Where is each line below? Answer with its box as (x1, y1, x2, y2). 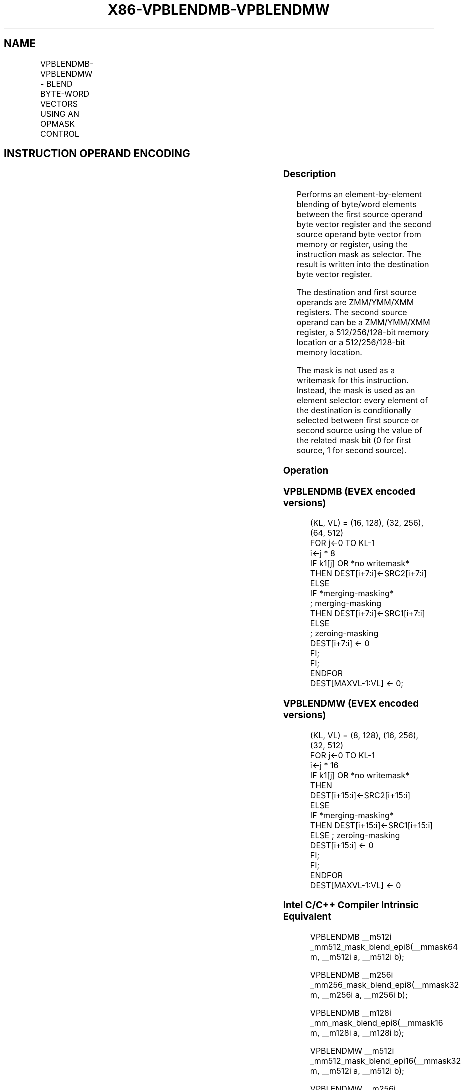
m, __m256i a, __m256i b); (310, 990, 408, 1000)
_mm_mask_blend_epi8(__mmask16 (310, 1018, 443, 1028)
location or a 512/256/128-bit (296, 337, 405, 348)
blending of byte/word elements (296, 199, 417, 210)
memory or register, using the (296, 239, 408, 250)
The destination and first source (296, 287, 417, 298)
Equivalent (283, 911, 332, 923)
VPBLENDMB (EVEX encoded (283, 485, 415, 497)
